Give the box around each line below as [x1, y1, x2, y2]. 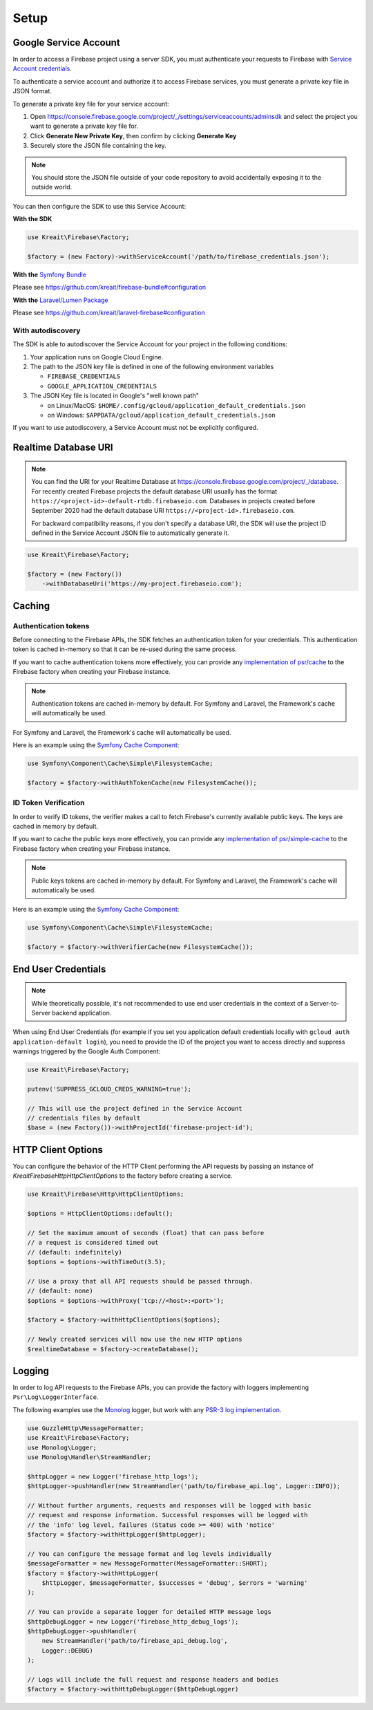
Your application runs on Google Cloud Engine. [30, 353, 164, 361]
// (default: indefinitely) [27, 1248, 122, 1256]
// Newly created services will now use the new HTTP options [27, 1335, 242, 1344]
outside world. [31, 183, 73, 191]
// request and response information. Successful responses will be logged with [27, 1511, 308, 1519]
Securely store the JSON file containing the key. [30, 142, 166, 150]
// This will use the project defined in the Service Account [27, 1105, 242, 1112]
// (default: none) [27, 1287, 93, 1295]
